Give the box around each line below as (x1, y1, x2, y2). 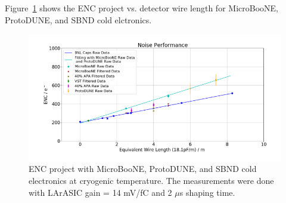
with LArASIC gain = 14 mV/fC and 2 (29, 186, 172, 198)
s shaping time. (179, 186, 235, 198)
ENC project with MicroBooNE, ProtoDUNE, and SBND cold (29, 162, 257, 175)
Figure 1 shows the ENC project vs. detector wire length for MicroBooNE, (5, 2, 278, 14)
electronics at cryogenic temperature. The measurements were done (29, 174, 274, 187)
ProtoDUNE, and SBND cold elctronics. (5, 13, 152, 26)
